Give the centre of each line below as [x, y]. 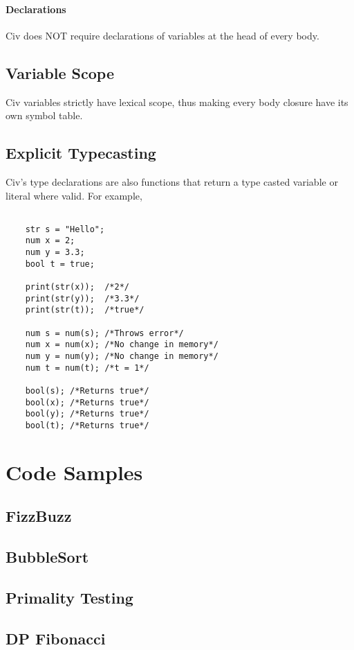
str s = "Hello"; [65, 229]
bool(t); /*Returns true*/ [87, 425]
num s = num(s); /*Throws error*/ [104, 333]
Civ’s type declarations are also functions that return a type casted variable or [172, 181]
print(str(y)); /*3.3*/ [82, 298]
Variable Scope [60, 72]
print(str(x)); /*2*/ [77, 287]
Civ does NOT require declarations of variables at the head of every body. [162, 35]
